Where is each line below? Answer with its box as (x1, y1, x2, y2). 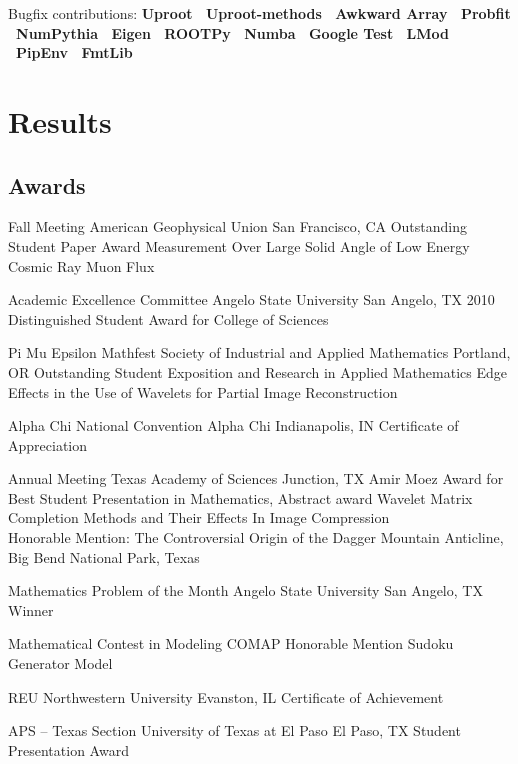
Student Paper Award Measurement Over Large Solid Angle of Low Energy (8, 235, 470, 256)
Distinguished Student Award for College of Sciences (8, 308, 329, 329)
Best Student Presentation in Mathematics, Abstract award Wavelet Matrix (8, 487, 473, 508)
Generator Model (8, 653, 113, 674)
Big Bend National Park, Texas (8, 546, 200, 567)
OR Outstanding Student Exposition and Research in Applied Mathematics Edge (8, 361, 507, 382)
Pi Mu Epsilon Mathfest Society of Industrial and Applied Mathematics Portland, (8, 342, 511, 363)
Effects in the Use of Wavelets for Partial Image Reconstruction (8, 381, 398, 402)
